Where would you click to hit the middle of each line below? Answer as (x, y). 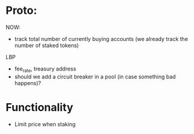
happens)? (28, 83)
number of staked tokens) (47, 45)
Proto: (21, 11)
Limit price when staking (45, 124)
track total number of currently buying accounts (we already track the (101, 39)
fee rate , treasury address (45, 69)
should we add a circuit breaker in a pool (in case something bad (95, 77)
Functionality (40, 107)
